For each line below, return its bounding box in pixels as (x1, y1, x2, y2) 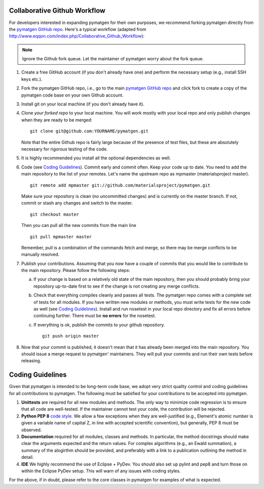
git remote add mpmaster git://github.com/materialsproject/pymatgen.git (30, 182, 211, 188)
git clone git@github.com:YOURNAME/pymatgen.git (30, 128, 149, 134)
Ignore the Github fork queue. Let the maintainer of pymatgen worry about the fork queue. (22, 56, 204, 62)
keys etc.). (21, 76, 43, 82)
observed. (21, 427, 42, 433)
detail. (21, 454, 34, 460)
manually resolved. (21, 251, 60, 257)
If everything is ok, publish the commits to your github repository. (33, 321, 165, 328)
